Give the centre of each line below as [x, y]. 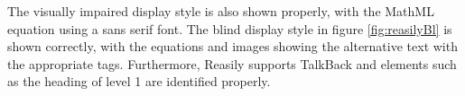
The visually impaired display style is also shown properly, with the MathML [221, 11]
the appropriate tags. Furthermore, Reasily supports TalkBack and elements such [232, 63]
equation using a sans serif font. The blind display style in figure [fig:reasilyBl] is [230, 28]
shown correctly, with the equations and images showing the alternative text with [232, 46]
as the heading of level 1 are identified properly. [139, 81]
